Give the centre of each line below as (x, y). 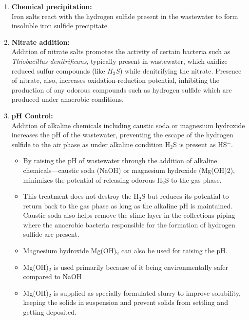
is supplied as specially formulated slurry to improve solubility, (147, 292)
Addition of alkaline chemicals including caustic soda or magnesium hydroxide (128, 125)
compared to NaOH (52, 276)
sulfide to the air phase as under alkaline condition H (91, 144)
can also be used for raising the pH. (174, 251)
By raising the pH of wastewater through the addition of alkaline (120, 160)
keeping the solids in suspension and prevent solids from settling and (125, 302)
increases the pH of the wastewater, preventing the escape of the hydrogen (122, 135)
